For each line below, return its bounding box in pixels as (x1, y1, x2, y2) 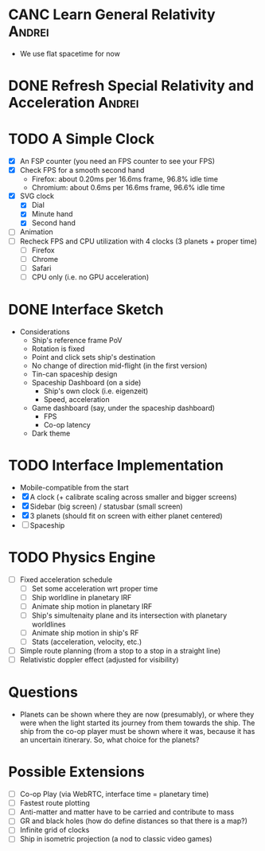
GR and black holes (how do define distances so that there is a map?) (19, 816, 248, 826)
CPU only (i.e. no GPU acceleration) (31, 272, 150, 282)
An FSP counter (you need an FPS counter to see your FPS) (19, 157, 216, 166)
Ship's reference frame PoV (31, 335, 123, 345)
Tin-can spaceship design (31, 369, 118, 379)
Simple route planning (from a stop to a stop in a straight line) (19, 646, 221, 656)
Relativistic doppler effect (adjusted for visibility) (19, 655, 179, 665)
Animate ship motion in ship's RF (31, 627, 139, 638)
